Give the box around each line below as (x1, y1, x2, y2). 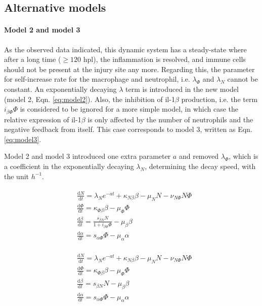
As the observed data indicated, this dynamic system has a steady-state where (4, 44, 247, 54)
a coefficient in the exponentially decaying (4, 160, 134, 171)
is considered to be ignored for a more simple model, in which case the (20, 104, 239, 114)
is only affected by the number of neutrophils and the (88, 114, 253, 124)
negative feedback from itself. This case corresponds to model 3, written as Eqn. (4, 124, 252, 134)
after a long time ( (4, 54, 61, 64)
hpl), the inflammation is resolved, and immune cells (83, 54, 246, 64)
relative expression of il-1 (4, 114, 81, 124)
